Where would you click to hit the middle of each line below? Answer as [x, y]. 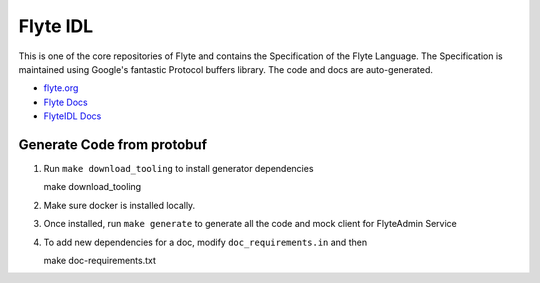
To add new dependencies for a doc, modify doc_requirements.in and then [205, 242]
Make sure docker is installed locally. [119, 205]
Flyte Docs [66, 102]
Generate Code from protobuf [113, 144]
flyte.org [61, 88]
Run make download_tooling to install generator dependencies [178, 169]
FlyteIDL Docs [72, 116]
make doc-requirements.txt [100, 260]
